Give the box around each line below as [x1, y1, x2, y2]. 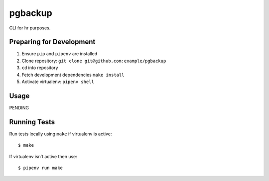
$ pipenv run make [18, 165, 63, 171]
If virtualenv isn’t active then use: [9, 153, 77, 159]
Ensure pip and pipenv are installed [21, 51, 97, 57]
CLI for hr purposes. [9, 25, 51, 31]
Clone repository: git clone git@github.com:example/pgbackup [21, 58, 166, 64]
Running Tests [9, 117, 55, 126]
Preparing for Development [9, 38, 96, 46]
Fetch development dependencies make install [21, 72, 125, 78]
